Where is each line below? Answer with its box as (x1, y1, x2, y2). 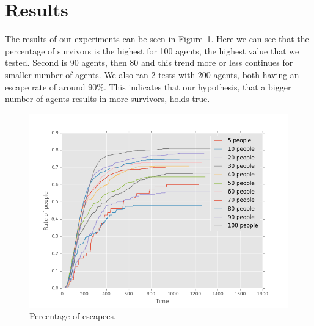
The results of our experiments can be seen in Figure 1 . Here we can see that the (5, 32, 309, 45)
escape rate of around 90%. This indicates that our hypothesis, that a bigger (5, 80, 291, 93)
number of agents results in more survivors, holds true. (5, 92, 210, 105)
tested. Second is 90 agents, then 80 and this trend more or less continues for (5, 56, 293, 69)
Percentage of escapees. (29, 310, 116, 322)
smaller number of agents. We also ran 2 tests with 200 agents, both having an (5, 68, 299, 81)
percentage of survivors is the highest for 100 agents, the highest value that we (5, 44, 299, 57)
